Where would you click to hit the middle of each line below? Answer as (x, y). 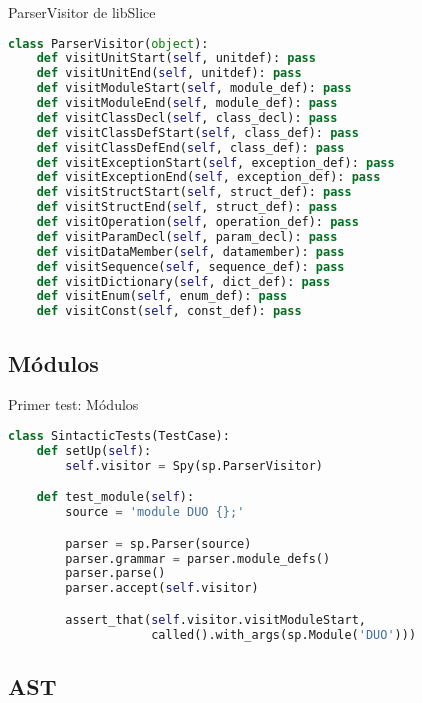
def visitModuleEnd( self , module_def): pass (187, 103)
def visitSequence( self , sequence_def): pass (190, 266)
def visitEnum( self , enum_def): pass (162, 296)
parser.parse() (115, 573)
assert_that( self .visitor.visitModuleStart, (215, 619)
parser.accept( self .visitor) (162, 588)
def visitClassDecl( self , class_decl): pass (187, 117)
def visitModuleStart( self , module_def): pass (194, 88)
